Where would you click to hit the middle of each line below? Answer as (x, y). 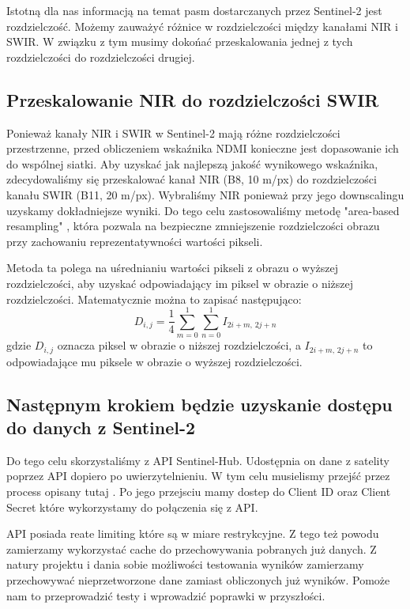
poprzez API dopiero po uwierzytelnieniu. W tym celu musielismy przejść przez (198, 476)
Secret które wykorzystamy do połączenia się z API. (132, 507)
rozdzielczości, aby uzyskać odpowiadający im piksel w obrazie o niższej (180, 283)
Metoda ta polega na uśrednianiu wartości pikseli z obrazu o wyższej (173, 268)
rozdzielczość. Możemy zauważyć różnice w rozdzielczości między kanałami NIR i (202, 26)
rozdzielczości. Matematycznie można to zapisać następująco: (154, 299)
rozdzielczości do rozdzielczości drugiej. (101, 57)
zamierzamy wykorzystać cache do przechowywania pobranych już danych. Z (192, 548)
